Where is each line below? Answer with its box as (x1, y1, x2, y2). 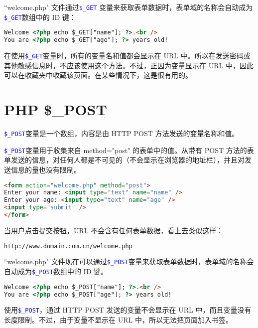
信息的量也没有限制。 (10, 164, 81, 174)
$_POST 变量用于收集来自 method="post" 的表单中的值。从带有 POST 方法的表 (4, 145, 254, 155)
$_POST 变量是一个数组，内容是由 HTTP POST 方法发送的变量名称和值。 (4, 128, 239, 139)
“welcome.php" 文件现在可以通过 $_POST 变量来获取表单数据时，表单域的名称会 (4, 256, 254, 267)
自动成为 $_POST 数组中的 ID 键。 (4, 266, 108, 277)
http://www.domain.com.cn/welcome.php (4, 242, 132, 250)
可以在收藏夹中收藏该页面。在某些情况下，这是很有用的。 (4, 70, 192, 80)
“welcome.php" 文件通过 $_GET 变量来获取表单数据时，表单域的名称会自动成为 (4, 2, 253, 12)
